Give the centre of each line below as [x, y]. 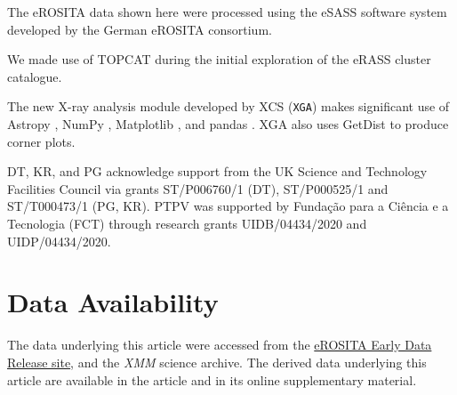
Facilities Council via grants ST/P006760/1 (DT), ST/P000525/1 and [198, 188]
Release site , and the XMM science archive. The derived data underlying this [217, 362]
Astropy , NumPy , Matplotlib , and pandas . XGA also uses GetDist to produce [228, 124]
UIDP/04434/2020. [59, 241]
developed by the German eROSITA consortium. [140, 29]
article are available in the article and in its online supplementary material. [212, 379]
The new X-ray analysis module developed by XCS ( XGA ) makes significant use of [228, 106]
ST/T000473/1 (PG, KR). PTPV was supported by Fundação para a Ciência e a [228, 206]
